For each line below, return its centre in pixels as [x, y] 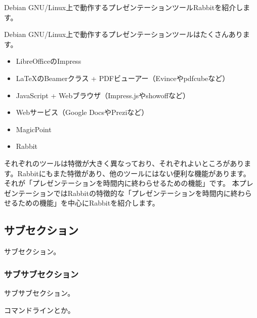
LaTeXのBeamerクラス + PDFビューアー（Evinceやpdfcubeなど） [123, 78]
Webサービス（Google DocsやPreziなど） [82, 112]
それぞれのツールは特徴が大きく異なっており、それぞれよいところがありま [128, 163]
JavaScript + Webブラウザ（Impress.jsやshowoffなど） [103, 95]
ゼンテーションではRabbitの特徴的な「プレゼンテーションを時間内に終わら [128, 193]
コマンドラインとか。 [39, 310]
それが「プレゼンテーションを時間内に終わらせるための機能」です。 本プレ [129, 183]
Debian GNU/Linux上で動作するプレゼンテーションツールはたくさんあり [123, 34]
